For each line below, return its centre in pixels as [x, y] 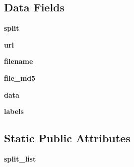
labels [14, 111]
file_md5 [20, 78]
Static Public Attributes [67, 138]
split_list [20, 158]
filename [19, 61]
